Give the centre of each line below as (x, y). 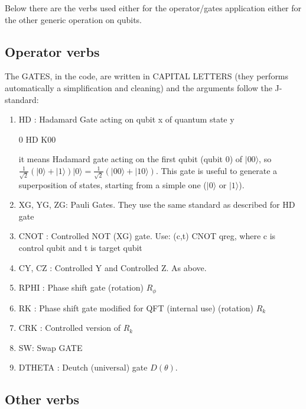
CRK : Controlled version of (70, 328)
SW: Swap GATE (51, 347)
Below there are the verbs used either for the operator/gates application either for (153, 8)
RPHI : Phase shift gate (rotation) (81, 287)
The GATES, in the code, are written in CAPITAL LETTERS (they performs (147, 76)
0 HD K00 (37, 139)
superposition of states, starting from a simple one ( (113, 184)
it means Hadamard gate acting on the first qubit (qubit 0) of (131, 159)
